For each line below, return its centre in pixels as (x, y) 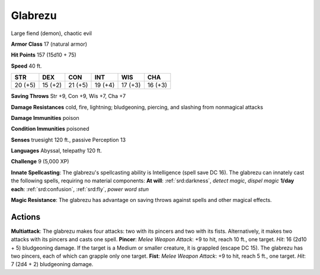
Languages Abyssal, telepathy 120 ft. (56, 151)
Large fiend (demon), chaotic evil (51, 33)
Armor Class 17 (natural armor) (49, 44)
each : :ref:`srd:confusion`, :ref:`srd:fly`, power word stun (80, 189)
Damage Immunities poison (45, 118)
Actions (26, 217)
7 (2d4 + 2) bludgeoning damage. (52, 264)
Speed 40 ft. (26, 66)
